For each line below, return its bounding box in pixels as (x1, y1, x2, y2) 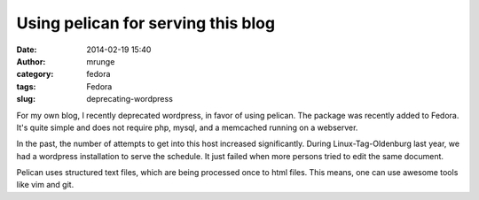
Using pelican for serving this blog (16, 13, 275, 33)
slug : (16, 94, 35, 104)
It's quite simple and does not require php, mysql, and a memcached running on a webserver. (16, 122, 358, 133)
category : (16, 69, 54, 80)
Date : (16, 44, 37, 55)
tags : (16, 81, 36, 92)
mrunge (86, 56, 115, 66)
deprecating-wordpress (86, 94, 173, 104)
